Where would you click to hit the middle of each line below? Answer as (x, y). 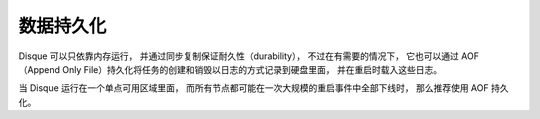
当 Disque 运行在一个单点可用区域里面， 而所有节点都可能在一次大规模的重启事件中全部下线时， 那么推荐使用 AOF (253, 88)
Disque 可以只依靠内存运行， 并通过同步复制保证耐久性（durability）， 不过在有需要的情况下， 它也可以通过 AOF (249, 56)
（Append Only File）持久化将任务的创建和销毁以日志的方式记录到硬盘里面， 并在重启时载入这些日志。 (230, 69)
